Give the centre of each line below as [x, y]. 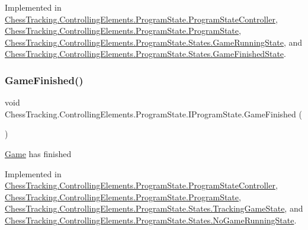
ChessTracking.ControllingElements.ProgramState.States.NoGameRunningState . [151, 220]
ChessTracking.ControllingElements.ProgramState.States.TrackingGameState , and [154, 208]
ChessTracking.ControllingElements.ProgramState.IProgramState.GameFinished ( [153, 114]
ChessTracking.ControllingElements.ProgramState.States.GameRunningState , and [154, 42]
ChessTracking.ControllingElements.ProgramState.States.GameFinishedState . [145, 54]
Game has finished [38, 153]
